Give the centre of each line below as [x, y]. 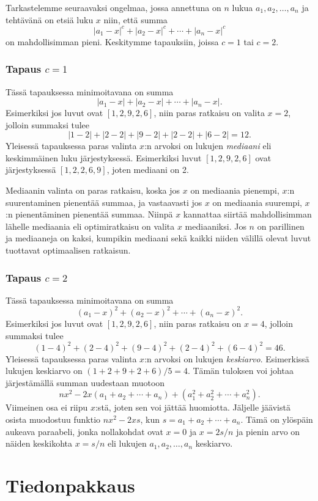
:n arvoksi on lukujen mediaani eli [208, 146]
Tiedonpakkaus [70, 485]
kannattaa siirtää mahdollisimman [247, 214]
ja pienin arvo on [268, 431]
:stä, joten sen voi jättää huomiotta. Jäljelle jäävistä [193, 407]
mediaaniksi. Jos [216, 226]
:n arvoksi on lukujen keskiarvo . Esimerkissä [227, 358]
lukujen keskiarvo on [44, 371]
